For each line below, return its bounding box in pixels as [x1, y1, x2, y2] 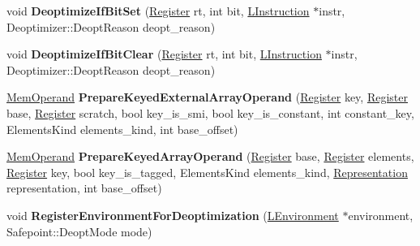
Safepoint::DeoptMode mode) [6, 222, 152, 240]
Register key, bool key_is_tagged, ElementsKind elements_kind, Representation [6, 163, 408, 180]
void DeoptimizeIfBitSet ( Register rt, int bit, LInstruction [6, 2, 310, 19]
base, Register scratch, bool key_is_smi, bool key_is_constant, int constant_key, [6, 104, 414, 121]
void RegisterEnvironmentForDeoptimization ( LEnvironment [6, 206, 339, 223]
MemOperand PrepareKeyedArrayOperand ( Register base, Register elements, [6, 148, 414, 165]
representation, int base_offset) [6, 179, 162, 196]
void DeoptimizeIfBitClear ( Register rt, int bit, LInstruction [6, 45, 322, 63]
